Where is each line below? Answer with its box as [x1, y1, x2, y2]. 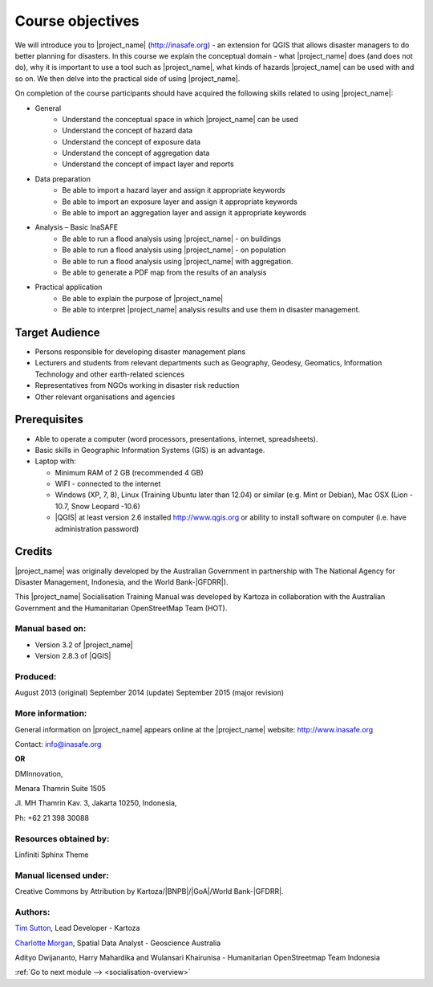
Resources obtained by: [14, 833, 110, 844]
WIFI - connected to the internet [55, 479, 161, 489]
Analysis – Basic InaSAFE [34, 222, 119, 232]
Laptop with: [34, 456, 76, 466]
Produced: [14, 671, 57, 683]
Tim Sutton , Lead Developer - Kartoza [14, 924, 140, 933]
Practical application [34, 282, 103, 292]
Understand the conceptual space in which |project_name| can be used [62, 114, 298, 124]
